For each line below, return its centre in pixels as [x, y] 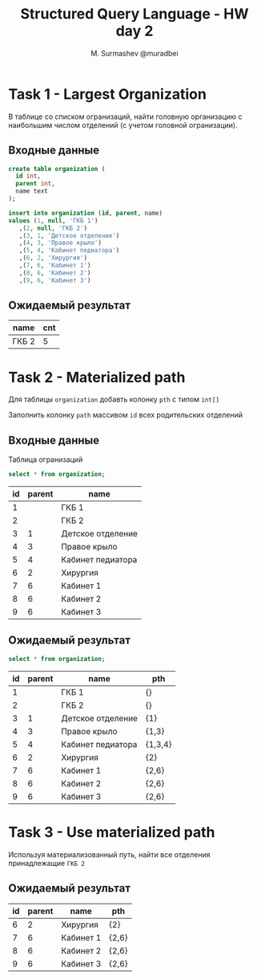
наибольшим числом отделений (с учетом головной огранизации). [123, 125]
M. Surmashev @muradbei [135, 53]
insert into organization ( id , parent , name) [85, 213]
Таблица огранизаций [46, 459]
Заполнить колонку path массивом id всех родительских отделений [125, 415]
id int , [28, 176]
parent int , [36, 184]
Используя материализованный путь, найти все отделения [109, 854]
